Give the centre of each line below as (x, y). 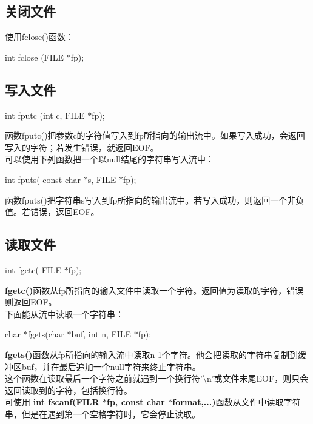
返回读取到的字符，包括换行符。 (69, 390)
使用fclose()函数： (40, 37)
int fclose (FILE (35, 57)
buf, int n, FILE (101, 334)
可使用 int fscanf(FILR (52, 402)
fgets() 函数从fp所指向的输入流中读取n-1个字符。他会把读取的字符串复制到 (151, 354)
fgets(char (46, 334)
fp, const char (136, 402)
